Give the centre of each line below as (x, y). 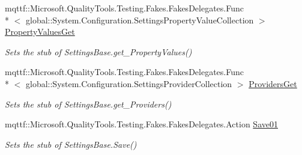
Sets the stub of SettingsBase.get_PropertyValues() (98, 51)
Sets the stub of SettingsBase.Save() (71, 144)
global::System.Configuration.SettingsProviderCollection (129, 83)
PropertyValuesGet (40, 32)
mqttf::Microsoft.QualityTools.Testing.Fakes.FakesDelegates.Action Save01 (141, 124)
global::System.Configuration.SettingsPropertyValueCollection (140, 20)
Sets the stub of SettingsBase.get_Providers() (88, 104)
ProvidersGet (273, 83)
